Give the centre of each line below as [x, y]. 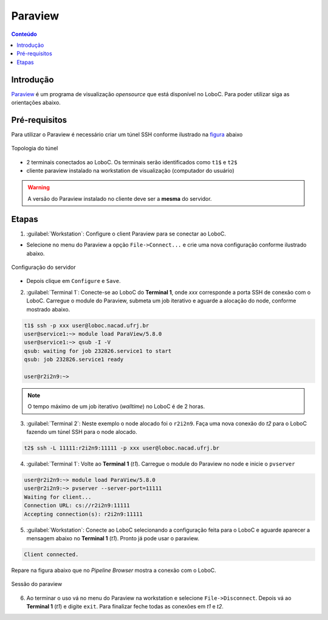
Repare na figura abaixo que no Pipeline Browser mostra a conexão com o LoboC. [114, 570]
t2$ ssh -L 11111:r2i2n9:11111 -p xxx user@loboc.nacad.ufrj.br [122, 448]
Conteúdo [24, 34]
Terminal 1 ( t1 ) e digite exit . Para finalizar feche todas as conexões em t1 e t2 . [125, 607]
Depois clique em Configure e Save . [73, 281]
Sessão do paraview [37, 584]
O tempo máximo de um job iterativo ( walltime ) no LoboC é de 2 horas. [116, 406]
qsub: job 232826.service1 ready [74, 360]
